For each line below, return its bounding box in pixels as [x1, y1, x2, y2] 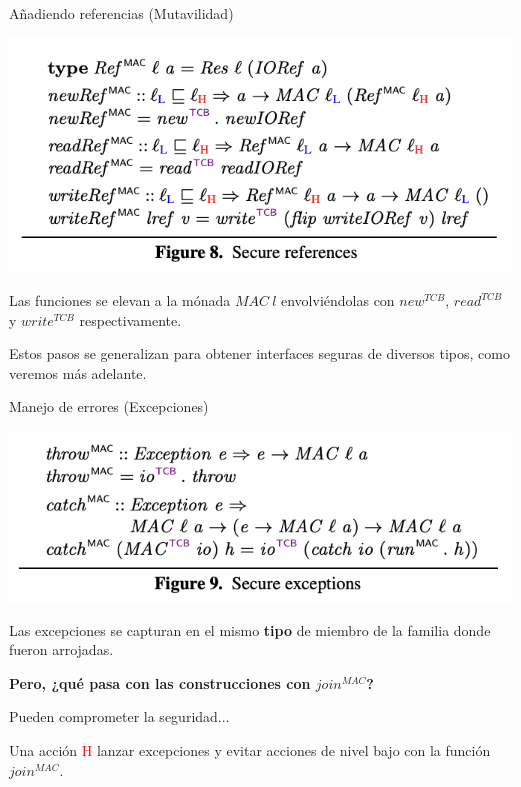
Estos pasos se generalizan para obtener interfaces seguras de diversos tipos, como [9, 343, 510, 364]
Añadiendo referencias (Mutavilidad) [9, 3, 234, 23]
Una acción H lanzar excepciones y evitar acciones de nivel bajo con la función [9, 740, 491, 761]
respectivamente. [79, 309, 182, 330]
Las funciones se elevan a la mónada [9, 290, 231, 311]
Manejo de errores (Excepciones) [9, 396, 209, 417]
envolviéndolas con [281, 290, 395, 311]
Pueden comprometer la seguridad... [9, 706, 230, 727]
